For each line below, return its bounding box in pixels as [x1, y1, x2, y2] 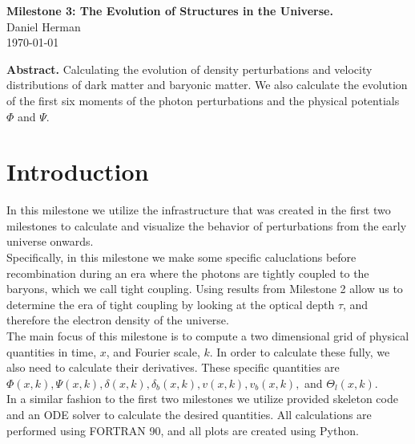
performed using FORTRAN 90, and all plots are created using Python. [6, 422, 359, 438]
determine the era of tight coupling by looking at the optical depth [6, 295, 335, 312]
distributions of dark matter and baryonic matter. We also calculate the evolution [6, 76, 408, 93]
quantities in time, [6, 343, 97, 360]
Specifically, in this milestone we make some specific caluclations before [6, 249, 357, 266]
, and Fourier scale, [106, 343, 200, 360]
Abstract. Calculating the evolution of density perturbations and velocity [6, 60, 373, 77]
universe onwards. [6, 233, 94, 250]
